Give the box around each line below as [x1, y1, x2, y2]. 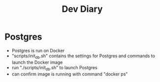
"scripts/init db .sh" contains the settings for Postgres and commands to [11, 53, 156, 60]
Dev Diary [62, 3, 103, 15]
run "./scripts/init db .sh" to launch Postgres [11, 64, 97, 72]
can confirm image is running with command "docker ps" [11, 71, 128, 77]
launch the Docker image [11, 59, 63, 65]
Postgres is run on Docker [11, 47, 65, 53]
